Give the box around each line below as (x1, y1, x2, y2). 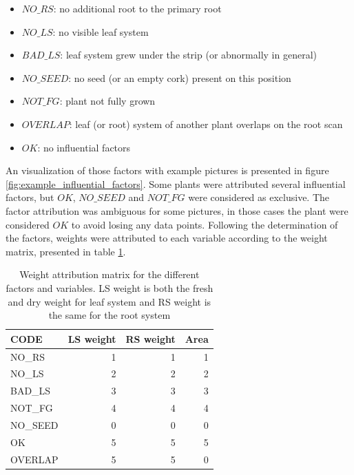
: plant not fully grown (59, 94, 156, 108)
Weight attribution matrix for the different (19, 267, 200, 282)
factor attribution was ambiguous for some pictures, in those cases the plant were (6, 203, 348, 218)
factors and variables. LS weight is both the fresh (6, 280, 214, 295)
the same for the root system (48, 308, 171, 322)
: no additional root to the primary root (53, 1, 222, 15)
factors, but (6, 190, 54, 204)
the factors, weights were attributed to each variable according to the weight (6, 231, 328, 245)
